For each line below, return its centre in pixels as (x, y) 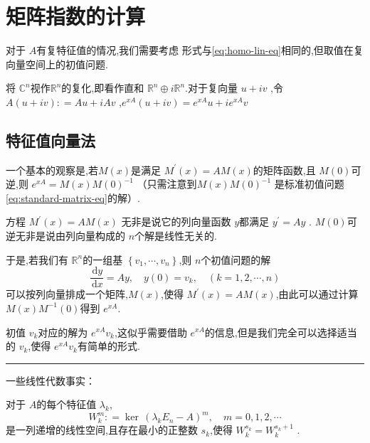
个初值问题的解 (236, 259)
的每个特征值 (67, 404)
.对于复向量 (211, 88)
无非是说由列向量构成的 (70, 236)
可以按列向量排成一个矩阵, (67, 294)
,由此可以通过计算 (317, 294)
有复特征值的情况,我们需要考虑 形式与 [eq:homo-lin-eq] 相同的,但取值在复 (200, 50)
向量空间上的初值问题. (57, 64)
